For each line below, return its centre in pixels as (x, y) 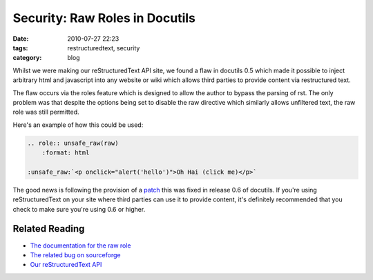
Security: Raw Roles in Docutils (104, 18)
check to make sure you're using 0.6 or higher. (79, 209)
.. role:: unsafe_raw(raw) (73, 143)
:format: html (66, 153)
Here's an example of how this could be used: (78, 125)
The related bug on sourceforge (75, 254)
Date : (21, 39)
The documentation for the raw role (80, 246)
